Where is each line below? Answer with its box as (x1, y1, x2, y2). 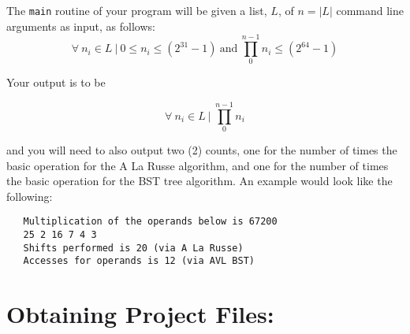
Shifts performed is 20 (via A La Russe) (23, 242, 244, 254)
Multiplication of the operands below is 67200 (23, 216, 278, 228)
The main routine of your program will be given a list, (6, 2, 267, 18)
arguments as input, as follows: (6, 17, 155, 34)
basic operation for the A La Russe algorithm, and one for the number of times (6, 157, 389, 173)
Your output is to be (6, 74, 106, 91)
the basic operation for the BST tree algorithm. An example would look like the (6, 173, 393, 189)
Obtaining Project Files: (6, 298, 274, 330)
